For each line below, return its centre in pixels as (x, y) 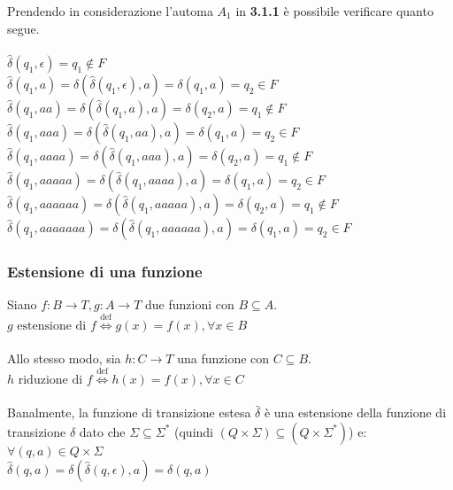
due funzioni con (190, 304)
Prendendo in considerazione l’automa (110, 11)
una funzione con (223, 358)
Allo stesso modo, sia (64, 358)
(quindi (194, 431)
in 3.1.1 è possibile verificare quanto (334, 11)
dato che (102, 431)
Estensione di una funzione (105, 271)
